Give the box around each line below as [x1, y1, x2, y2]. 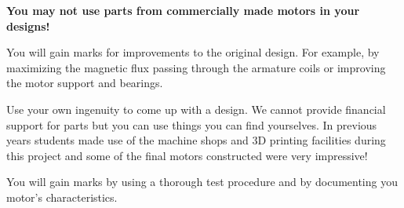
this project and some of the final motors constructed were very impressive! [6, 147, 368, 163]
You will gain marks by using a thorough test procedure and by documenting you [6, 173, 398, 190]
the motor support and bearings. [6, 75, 163, 91]
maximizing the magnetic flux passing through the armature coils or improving [6, 59, 386, 75]
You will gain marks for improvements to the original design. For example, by [6, 44, 380, 60]
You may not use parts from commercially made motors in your [6, 2, 360, 18]
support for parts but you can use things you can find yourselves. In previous [6, 116, 377, 133]
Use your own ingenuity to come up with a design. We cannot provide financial [6, 100, 386, 117]
